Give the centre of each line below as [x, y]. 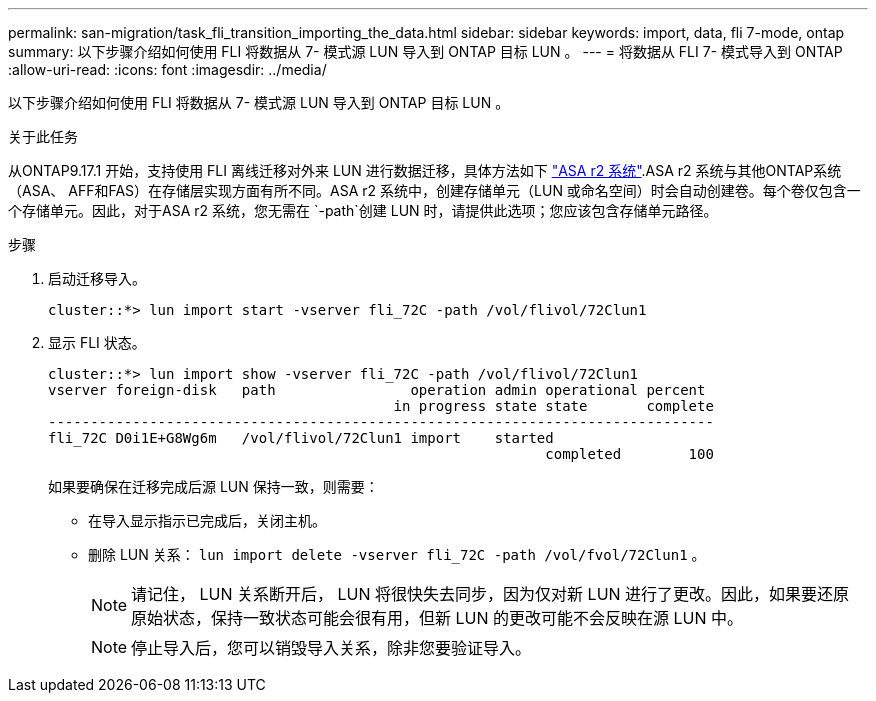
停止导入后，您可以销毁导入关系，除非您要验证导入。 [331, 648]
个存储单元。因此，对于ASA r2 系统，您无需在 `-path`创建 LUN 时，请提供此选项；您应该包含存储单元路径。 [363, 210]
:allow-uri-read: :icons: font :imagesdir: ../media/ [167, 69]
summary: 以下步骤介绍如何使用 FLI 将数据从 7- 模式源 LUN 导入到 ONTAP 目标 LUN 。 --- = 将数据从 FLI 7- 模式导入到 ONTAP [425, 51]
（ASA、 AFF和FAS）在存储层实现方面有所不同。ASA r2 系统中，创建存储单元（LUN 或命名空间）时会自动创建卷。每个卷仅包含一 [434, 190]
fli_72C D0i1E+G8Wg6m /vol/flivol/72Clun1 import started [301, 438]
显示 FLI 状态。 [97, 342]
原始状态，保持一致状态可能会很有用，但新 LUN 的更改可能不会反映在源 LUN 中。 [437, 618]
